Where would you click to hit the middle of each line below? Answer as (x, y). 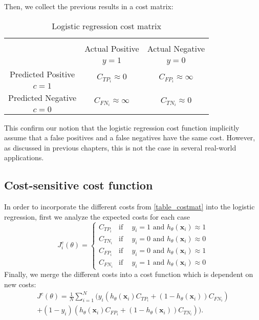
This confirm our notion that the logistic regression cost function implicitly (122, 127)
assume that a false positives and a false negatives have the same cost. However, (130, 137)
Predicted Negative (42, 97)
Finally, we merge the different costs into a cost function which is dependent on (129, 274)
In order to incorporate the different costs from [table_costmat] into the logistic (129, 207)
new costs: (20, 284)
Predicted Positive (42, 74)
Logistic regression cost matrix (106, 26)
